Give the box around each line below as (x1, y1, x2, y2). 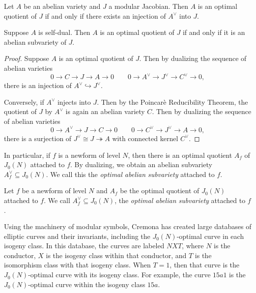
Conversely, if (4, 96, 44, 107)
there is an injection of (4, 80, 72, 90)
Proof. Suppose (4, 53, 49, 63)
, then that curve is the (170, 260, 240, 270)
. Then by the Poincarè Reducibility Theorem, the (97, 96, 248, 107)
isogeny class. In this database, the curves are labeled (4, 240, 165, 251)
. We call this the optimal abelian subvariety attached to (46, 169, 215, 179)
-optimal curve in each (176, 231, 244, 241)
